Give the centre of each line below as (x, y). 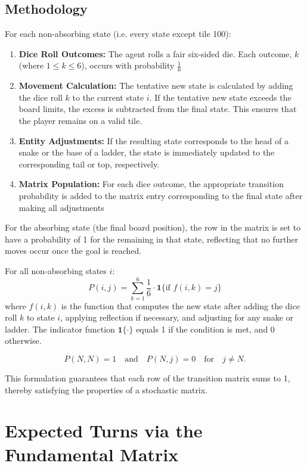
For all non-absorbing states (56, 270)
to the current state (108, 97)
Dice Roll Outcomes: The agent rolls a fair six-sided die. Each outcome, (155, 53)
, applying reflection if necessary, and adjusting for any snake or (177, 317)
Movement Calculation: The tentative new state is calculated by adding (156, 86)
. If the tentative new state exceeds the (220, 97)
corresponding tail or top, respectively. (89, 164)
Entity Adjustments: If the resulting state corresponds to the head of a (153, 140)
